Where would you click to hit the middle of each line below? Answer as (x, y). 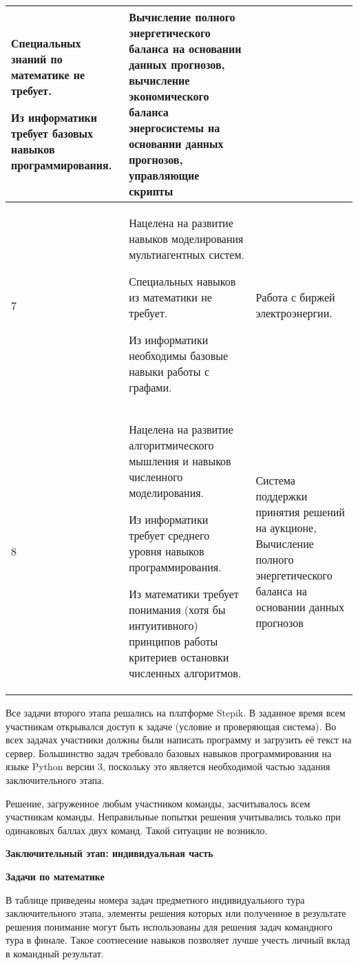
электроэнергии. (294, 313)
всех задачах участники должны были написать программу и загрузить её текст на (179, 740)
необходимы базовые (179, 356)
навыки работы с (169, 371)
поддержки (282, 496)
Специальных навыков (182, 281)
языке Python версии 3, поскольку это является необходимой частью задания (168, 766)
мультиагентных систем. (187, 254)
